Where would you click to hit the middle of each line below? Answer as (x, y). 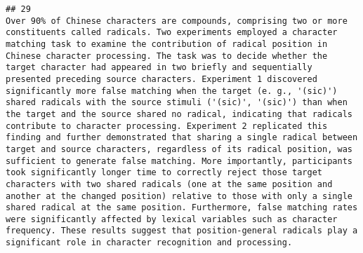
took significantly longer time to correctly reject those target (164, 173)
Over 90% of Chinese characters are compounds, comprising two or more (177, 21)
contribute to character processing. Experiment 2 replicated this (167, 126)
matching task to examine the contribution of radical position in (167, 44)
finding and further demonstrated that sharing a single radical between (182, 138)
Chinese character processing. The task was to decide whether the (167, 56)
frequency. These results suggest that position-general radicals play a (182, 231)
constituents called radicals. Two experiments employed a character (172, 33)
